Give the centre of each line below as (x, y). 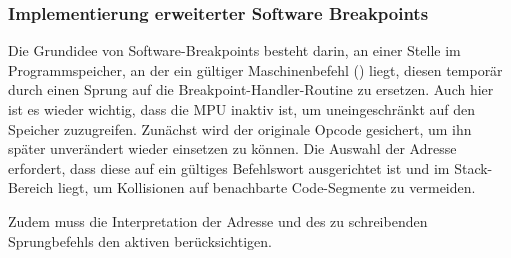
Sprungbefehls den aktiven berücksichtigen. (140, 240)
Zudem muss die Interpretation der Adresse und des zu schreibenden (218, 220)
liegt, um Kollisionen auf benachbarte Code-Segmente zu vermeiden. (266, 187)
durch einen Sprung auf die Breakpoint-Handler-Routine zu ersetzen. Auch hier (251, 89)
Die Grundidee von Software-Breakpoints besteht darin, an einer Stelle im (234, 50)
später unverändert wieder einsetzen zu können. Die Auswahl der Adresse (232, 148)
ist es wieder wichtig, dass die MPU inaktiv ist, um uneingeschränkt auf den (242, 109)
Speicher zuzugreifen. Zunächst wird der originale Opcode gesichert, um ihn (240, 128)
